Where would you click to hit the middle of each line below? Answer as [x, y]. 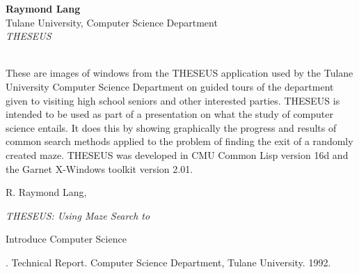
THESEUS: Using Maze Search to [78, 215]
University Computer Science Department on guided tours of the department [170, 86]
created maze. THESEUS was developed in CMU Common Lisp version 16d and [177, 154]
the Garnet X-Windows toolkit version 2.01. [99, 168]
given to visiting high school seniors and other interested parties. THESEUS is [173, 100]
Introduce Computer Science [66, 239]
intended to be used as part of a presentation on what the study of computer [169, 114]
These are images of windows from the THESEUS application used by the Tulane [179, 73]
